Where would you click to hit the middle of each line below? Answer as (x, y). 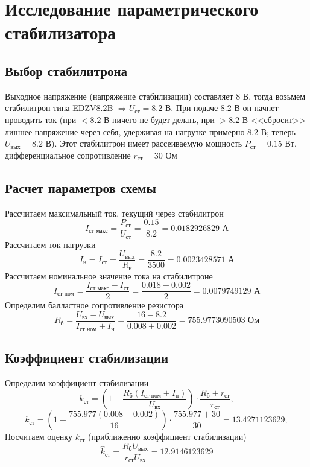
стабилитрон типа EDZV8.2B (59, 108)
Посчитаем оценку (39, 437)
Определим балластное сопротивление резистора (94, 305)
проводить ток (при (41, 119)
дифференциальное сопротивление (68, 155)
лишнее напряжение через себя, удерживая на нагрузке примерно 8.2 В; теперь (150, 131)
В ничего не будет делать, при (159, 119)
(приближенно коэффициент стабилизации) (167, 437)
